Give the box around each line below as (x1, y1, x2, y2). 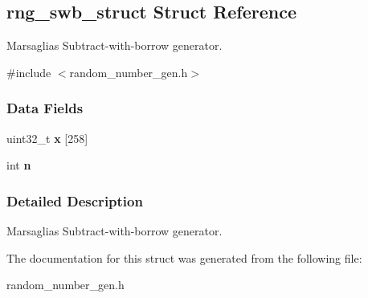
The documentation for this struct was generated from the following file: (6, 249, 362, 266)
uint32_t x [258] (6, 129, 88, 146)
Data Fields (6, 98, 84, 118)
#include (6, 63, 51, 80)
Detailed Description (6, 190, 143, 210)
